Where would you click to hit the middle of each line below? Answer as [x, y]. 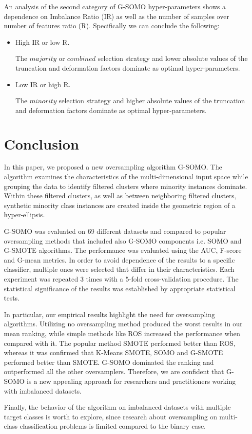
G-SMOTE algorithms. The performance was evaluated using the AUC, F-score [123, 250]
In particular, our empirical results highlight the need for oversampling [109, 314]
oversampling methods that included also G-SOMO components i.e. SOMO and [123, 240]
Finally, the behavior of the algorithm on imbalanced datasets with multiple [117, 407]
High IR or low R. [42, 42]
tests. [12, 298]
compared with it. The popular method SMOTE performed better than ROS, [120, 343]
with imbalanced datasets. [43, 390]
